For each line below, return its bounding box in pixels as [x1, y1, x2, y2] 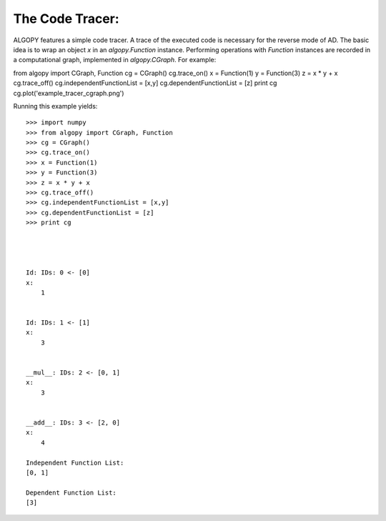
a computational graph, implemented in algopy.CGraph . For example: [13, 56, 217, 64]
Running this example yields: [13, 101, 98, 110]
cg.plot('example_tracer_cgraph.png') [13, 89, 124, 97]
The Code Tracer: [13, 11, 119, 26]
